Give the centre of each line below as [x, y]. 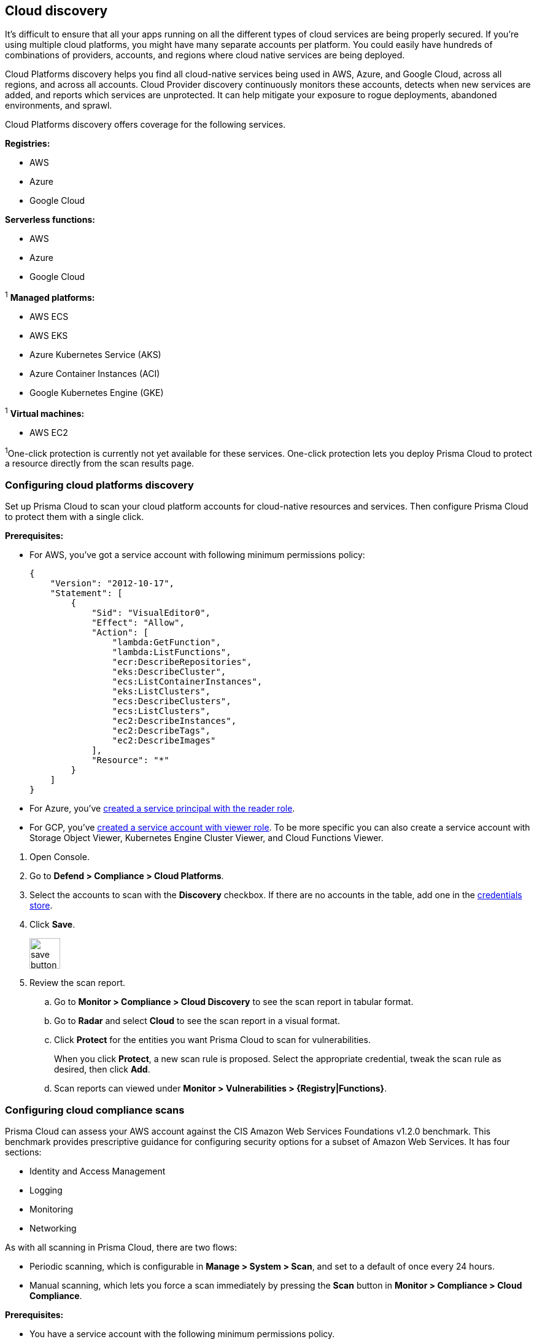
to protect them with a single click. [75, 517]
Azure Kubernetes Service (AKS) [95, 355]
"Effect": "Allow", [138, 623]
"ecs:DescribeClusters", [172, 701]
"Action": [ [120, 633]
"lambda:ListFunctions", [172, 652]
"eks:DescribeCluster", [169, 672]
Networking [53, 1228]
